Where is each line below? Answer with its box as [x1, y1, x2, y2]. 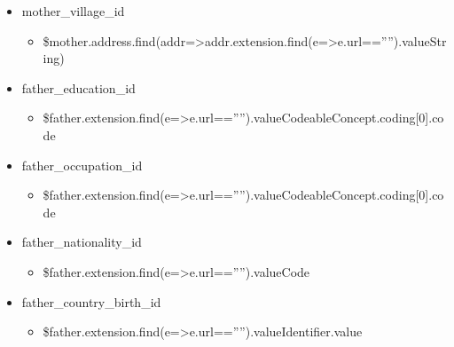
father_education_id [21, 78, 136, 97]
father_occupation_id [21, 155, 143, 174]
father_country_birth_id [21, 292, 161, 311]
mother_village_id [21, 2, 125, 20]
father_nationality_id [21, 233, 142, 251]
